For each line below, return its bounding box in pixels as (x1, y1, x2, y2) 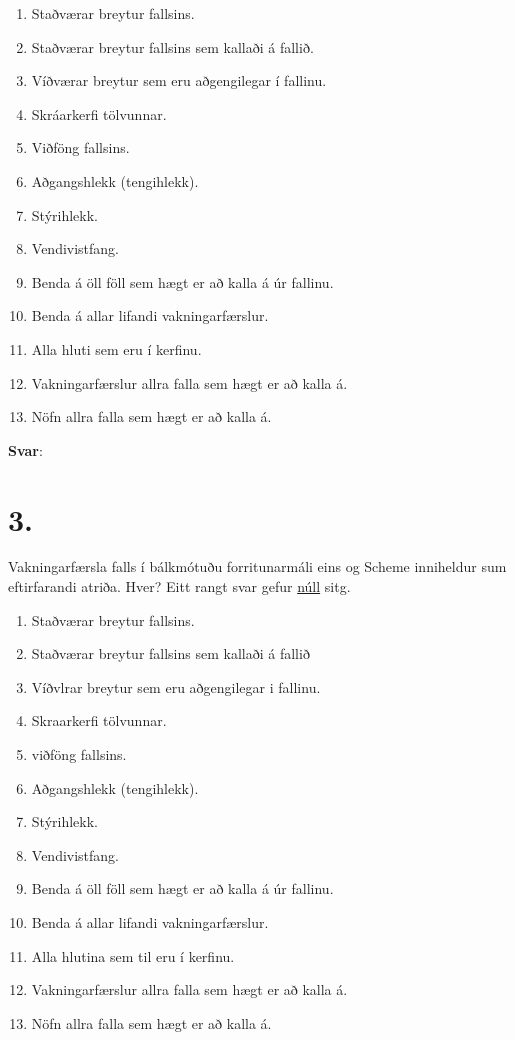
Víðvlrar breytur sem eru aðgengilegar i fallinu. (31, 676, 321, 697)
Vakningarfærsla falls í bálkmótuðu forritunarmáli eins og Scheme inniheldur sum (8, 556, 507, 577)
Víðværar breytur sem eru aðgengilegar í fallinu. (31, 70, 327, 91)
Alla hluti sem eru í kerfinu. (31, 338, 202, 359)
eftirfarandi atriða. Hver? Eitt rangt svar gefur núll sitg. (8, 576, 351, 597)
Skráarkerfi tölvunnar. (31, 103, 167, 124)
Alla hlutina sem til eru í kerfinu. (31, 945, 235, 966)
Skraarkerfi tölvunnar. (31, 710, 167, 731)
